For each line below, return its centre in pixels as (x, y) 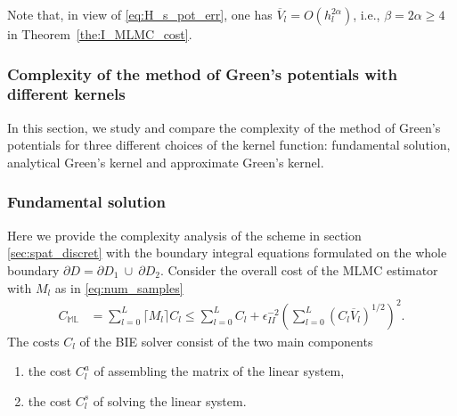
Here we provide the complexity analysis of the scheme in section (184, 235)
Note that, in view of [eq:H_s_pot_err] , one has (140, 14)
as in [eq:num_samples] (119, 287)
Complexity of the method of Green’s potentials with (202, 73)
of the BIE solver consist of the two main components (226, 341)
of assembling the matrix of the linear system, (219, 371)
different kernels (66, 94)
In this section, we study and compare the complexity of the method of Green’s (224, 127)
